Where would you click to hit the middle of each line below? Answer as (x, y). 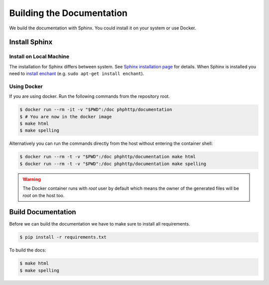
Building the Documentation (68, 13)
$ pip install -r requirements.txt (63, 237)
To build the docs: (28, 250)
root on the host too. (44, 195)
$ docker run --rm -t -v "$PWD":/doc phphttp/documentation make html (108, 157)
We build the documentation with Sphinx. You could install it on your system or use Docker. (103, 28)
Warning (32, 179)
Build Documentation (43, 212)
